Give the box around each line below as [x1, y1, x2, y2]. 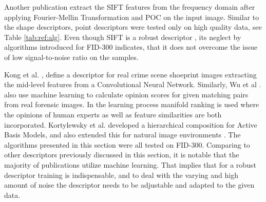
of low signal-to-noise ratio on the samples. [4, 51, 139, 62]
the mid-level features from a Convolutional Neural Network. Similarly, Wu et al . [4, 79, 261, 90]
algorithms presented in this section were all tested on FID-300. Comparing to [4, 139, 250, 150]
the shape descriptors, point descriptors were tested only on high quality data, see [4, 22, 262, 32]
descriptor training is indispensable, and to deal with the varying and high [4, 169, 238, 180]
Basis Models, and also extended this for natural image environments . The [4, 129, 241, 140]
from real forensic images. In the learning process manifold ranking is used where [4, 99, 259, 110]
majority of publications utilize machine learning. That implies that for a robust [4, 159, 256, 170]
